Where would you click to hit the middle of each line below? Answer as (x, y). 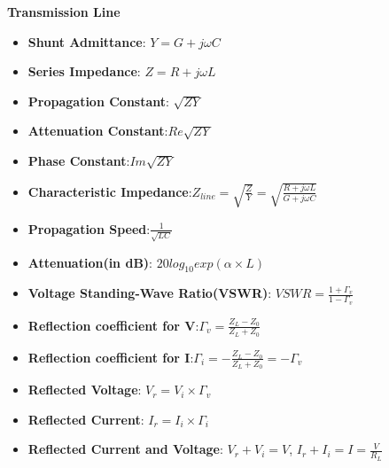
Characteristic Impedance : (110, 191)
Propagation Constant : (98, 101)
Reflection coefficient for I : (111, 357)
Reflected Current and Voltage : (125, 449)
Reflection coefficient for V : (113, 325)
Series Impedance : (84, 71)
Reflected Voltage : (85, 390)
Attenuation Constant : (98, 131)
